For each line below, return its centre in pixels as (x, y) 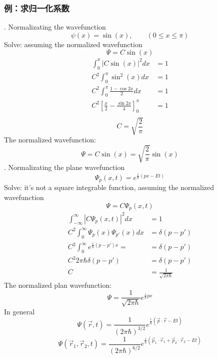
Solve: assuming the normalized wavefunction (73, 44)
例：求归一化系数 (37, 8)
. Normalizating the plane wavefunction (64, 167)
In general (19, 311)
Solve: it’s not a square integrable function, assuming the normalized (109, 187)
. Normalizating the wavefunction (55, 27)
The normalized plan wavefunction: (58, 285)
